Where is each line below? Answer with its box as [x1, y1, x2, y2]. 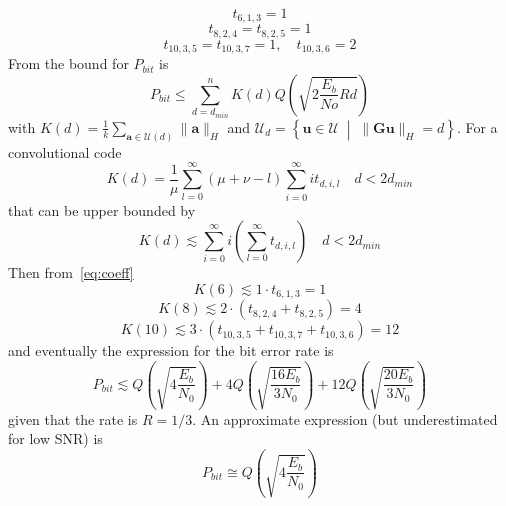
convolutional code [8, 141, 122, 162]
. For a [456, 116, 498, 137]
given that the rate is [8, 408, 138, 429]
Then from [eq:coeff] [8, 262, 134, 283]
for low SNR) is [8, 428, 103, 449]
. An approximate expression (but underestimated [192, 408, 498, 429]
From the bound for [8, 53, 129, 74]
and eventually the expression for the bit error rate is [8, 340, 334, 361]
